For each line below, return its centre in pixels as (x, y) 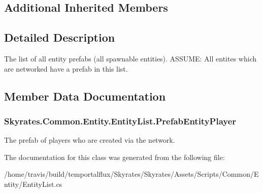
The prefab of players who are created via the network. (90, 140)
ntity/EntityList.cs (33, 184)
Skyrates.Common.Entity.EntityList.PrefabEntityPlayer (120, 121)
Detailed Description (60, 37)
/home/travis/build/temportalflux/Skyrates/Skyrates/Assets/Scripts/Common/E (131, 174)
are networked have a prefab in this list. (66, 68)
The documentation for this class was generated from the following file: (114, 157)
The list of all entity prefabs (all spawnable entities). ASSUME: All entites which (130, 58)
